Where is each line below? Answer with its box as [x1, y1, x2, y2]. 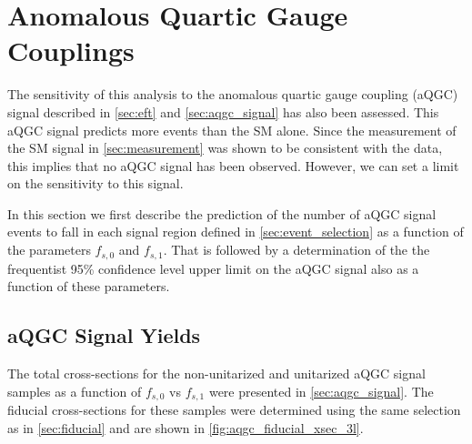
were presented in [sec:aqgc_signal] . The [208, 381, 434, 400]
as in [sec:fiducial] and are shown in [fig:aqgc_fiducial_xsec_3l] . [7, 418, 364, 437]
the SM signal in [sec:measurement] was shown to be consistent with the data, [7, 138, 443, 157]
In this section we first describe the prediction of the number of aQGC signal [7, 204, 437, 223]
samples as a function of [7, 381, 142, 400]
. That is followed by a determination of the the [163, 240, 430, 259]
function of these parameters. [7, 277, 170, 296]
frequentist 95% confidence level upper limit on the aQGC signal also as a [7, 258, 419, 277]
